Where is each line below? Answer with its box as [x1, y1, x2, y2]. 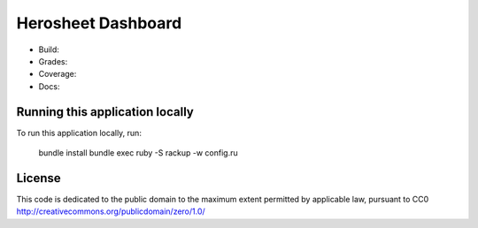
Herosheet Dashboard [16, 13, 182, 33]
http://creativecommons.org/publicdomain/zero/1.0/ [16, 206, 205, 217]
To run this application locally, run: [16, 127, 142, 138]
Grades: [38, 56, 68, 66]
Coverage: [38, 69, 77, 80]
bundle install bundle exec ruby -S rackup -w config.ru [38, 148, 238, 158]
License [16, 171, 61, 186]
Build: [38, 44, 59, 55]
